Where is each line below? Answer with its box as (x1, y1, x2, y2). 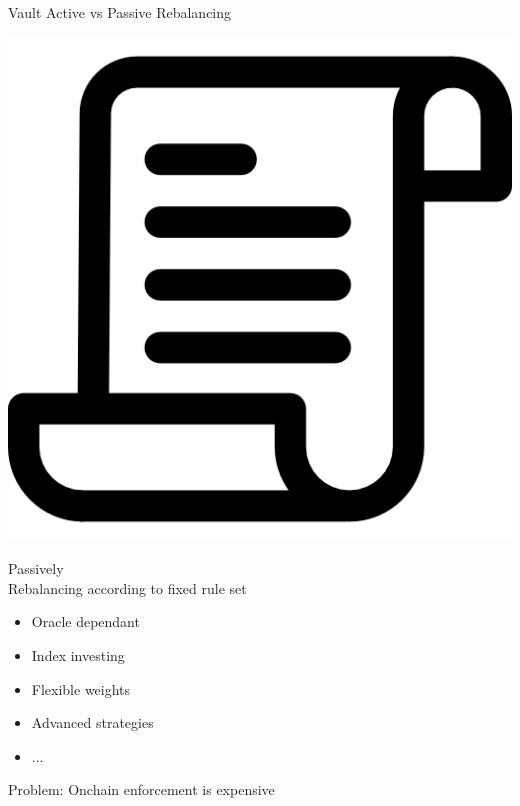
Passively (8, 558, 64, 579)
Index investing (31, 644, 125, 665)
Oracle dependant (31, 611, 140, 632)
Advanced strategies (31, 712, 154, 733)
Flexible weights (31, 678, 131, 699)
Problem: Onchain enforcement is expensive (8, 779, 275, 800)
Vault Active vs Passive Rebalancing (8, 2, 232, 22)
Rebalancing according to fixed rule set (8, 577, 247, 598)
